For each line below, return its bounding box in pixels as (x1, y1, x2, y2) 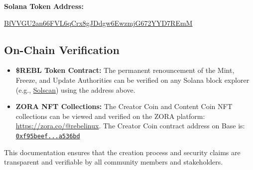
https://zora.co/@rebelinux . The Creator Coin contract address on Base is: (15, 120, 245, 131)
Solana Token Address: (4, 1, 84, 11)
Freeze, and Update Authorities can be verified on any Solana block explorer (15, 74, 250, 85)
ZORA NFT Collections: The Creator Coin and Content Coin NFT (15, 101, 233, 112)
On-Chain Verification (4, 42, 120, 57)
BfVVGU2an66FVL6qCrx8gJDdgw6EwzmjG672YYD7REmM (4, 17, 193, 28)
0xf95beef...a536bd (15, 132, 80, 140)
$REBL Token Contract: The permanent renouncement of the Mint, (15, 65, 235, 75)
